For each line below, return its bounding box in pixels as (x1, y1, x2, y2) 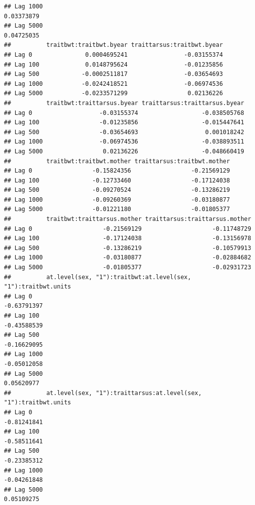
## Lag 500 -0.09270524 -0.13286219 (4, 186, 230, 194)
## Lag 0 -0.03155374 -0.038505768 (4, 109, 244, 116)
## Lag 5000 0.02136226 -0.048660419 (4, 147, 244, 155)
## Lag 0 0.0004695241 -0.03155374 (4, 51, 223, 58)
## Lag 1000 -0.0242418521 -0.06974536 (4, 80, 223, 87)
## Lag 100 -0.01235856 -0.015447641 (4, 119, 244, 126)
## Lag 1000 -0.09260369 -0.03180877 (4, 196, 230, 203)
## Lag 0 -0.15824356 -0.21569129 (4, 167, 230, 175)
